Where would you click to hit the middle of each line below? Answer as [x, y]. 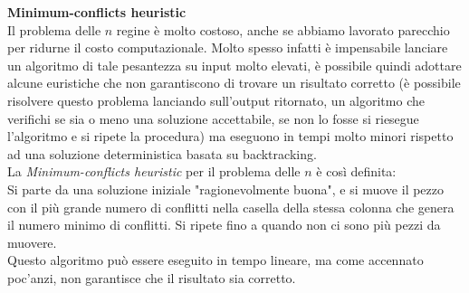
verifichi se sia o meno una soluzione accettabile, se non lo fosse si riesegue [213, 118]
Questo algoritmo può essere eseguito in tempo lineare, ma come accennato [215, 260]
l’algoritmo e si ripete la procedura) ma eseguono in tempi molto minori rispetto [230, 136]
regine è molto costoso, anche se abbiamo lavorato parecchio [283, 29]
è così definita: [356, 171]
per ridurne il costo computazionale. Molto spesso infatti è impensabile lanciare [228, 47]
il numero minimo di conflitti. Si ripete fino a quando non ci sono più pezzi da [224, 225]
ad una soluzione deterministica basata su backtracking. [162, 153]
